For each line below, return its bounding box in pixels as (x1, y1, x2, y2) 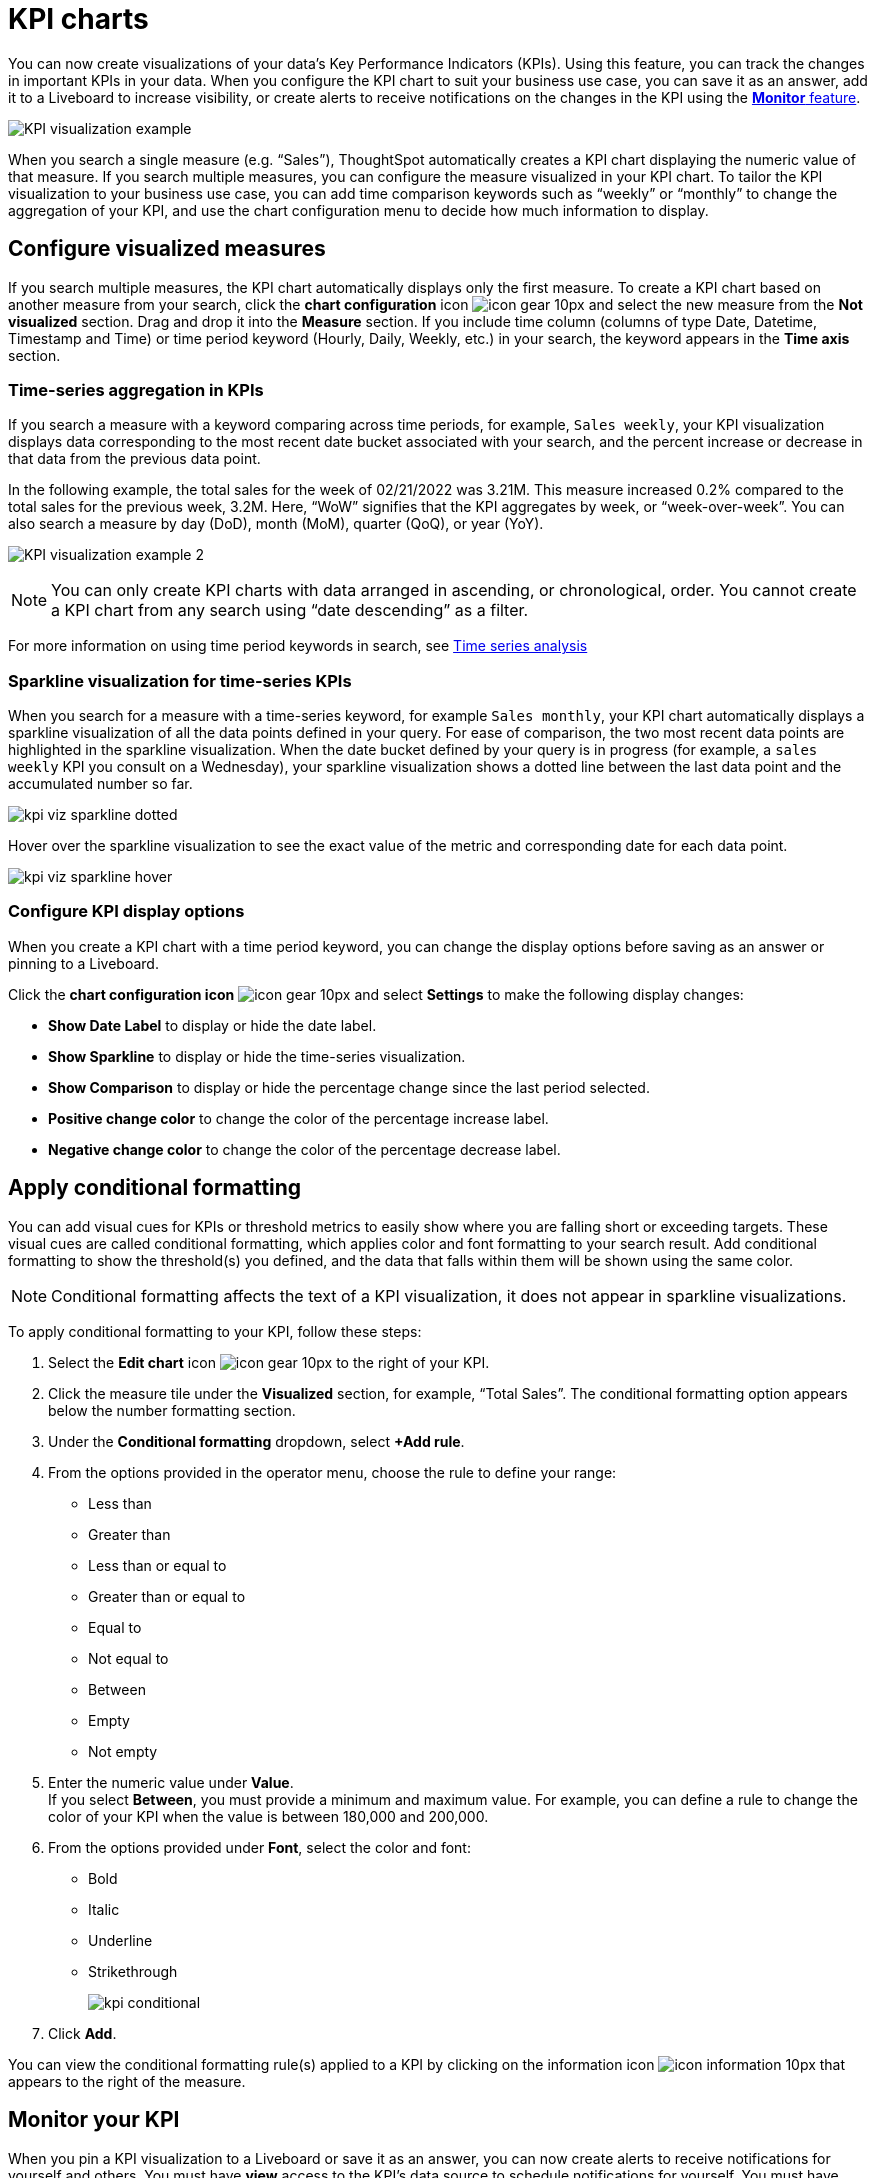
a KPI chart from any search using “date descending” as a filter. (51, 600, 529, 621)
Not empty (88, 1742, 158, 1760)
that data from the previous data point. (8, 450, 261, 468)
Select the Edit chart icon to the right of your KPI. (48, 1353, 490, 1371)
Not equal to (88, 1649, 169, 1667)
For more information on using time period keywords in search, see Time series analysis (8, 637, 588, 655)
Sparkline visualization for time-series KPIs (8, 670, 352, 691)
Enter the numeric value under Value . (48, 1773, 294, 1791)
